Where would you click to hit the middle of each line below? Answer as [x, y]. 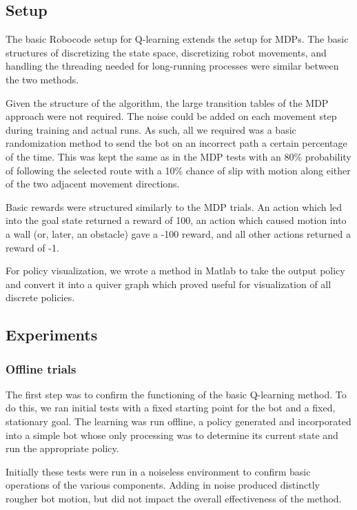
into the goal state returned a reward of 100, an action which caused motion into [176, 220]
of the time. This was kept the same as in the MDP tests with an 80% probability [178, 156]
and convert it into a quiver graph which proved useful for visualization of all [169, 284]
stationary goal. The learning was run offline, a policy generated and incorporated [178, 421]
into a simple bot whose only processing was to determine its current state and [172, 435]
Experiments [52, 335]
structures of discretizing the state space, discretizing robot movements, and [166, 52]
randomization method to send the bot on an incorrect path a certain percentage [176, 143]
